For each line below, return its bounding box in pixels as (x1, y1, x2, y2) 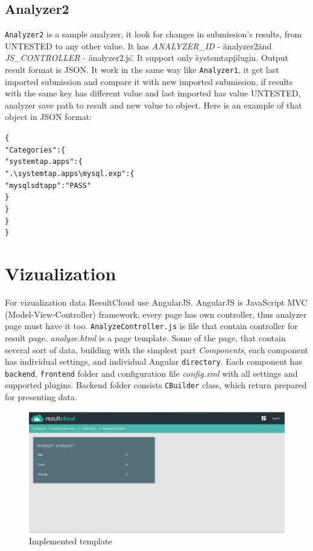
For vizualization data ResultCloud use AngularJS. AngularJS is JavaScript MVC (5, 296, 308, 309)
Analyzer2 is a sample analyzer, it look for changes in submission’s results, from (5, 28, 302, 40)
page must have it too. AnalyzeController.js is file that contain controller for (5, 320, 298, 332)
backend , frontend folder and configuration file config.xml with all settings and (5, 367, 298, 379)
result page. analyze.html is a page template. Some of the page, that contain (5, 331, 286, 344)
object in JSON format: (5, 110, 92, 123)
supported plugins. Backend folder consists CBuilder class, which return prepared (5, 379, 307, 391)
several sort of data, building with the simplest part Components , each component (5, 343, 308, 356)
